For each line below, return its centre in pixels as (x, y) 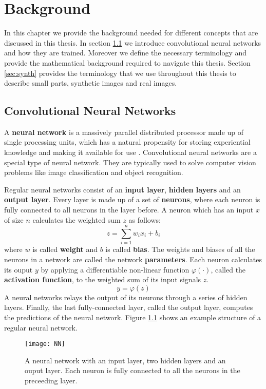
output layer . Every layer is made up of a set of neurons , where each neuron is (132, 199)
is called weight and (65, 249)
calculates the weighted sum (77, 219)
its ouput (18, 269)
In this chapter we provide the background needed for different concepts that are (131, 33)
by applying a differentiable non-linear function (115, 269)
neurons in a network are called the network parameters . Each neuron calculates (133, 259)
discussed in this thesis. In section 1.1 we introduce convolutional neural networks (133, 42)
